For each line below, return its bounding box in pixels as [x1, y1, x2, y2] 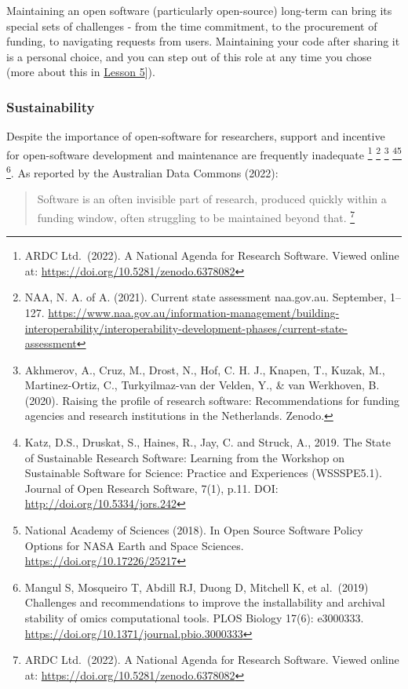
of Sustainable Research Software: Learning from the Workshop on [24, 449, 345, 465]
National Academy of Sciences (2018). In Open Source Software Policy [24, 522, 363, 538]
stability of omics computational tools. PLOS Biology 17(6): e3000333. [24, 610, 364, 625]
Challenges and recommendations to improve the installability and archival [24, 594, 385, 611]
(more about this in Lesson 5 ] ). [6, 64, 155, 80]
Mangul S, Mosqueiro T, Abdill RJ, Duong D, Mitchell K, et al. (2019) [24, 578, 369, 595]
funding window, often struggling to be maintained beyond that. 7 [37, 206, 355, 225]
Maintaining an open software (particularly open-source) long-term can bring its [6, 2, 392, 18]
